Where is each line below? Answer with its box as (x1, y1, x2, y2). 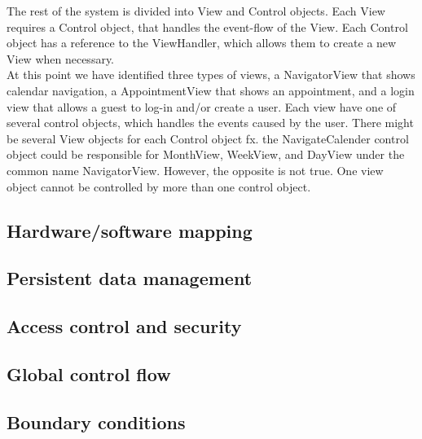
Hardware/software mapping (7, 217, 253, 243)
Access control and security (7, 314, 242, 339)
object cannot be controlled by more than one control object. (7, 178, 311, 195)
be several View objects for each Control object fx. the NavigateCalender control (7, 130, 409, 147)
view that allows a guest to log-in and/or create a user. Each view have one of (7, 98, 397, 115)
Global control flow (7, 361, 171, 386)
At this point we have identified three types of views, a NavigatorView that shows (7, 66, 415, 83)
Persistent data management (7, 266, 253, 291)
